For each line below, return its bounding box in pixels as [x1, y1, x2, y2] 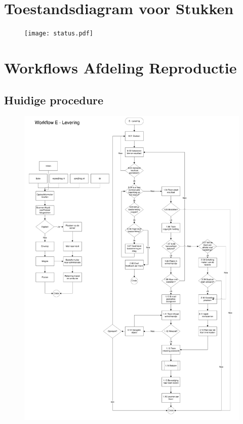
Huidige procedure [4, 92, 104, 107]
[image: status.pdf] [24, 30, 94, 37]
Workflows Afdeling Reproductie [4, 57, 237, 78]
